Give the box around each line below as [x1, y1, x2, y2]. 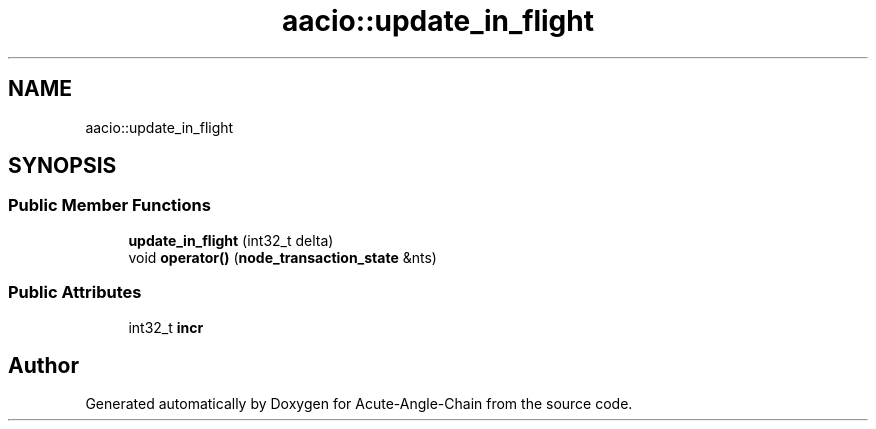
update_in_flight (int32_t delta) [128, 231, 334, 249]
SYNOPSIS [8, 153, 117, 179]
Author [8, 352, 79, 378]
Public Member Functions [8, 195, 211, 216]
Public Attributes [8, 282, 142, 303]
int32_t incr [128, 318, 204, 336]
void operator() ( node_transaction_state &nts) [128, 248, 437, 266]
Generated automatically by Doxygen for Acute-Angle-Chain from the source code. [85, 395, 633, 413]
